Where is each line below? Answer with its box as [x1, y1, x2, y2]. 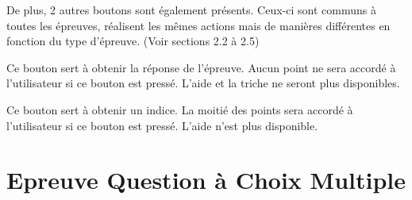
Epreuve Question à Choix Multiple [6, 163, 406, 196]
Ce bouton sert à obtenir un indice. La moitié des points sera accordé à [6, 101, 353, 117]
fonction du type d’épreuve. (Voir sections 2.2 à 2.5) [6, 33, 260, 49]
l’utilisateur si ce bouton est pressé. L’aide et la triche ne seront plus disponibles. [6, 75, 400, 91]
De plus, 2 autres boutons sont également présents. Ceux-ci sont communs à [6, 2, 376, 17]
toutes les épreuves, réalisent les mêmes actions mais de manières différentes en [6, 17, 391, 33]
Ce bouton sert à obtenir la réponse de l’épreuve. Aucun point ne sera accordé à [6, 59, 396, 75]
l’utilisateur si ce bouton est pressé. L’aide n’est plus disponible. [6, 117, 318, 133]
